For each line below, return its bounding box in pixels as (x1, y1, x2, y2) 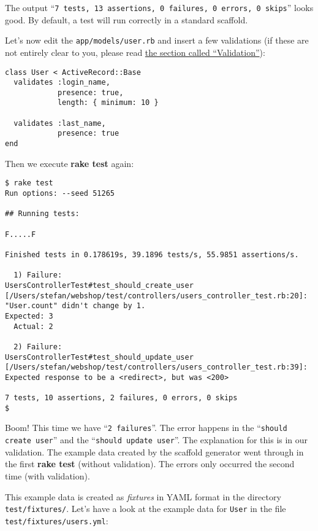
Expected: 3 (5, 311, 53, 320)
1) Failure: (13, 271, 62, 280)
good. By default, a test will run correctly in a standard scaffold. (5, 13, 248, 26)
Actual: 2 (13, 322, 53, 331)
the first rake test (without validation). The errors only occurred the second (5, 457, 295, 470)
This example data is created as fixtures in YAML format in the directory (5, 490, 281, 503)
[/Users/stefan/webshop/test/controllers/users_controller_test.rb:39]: (5, 363, 308, 372)
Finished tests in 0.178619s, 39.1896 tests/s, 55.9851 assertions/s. (5, 250, 299, 259)
